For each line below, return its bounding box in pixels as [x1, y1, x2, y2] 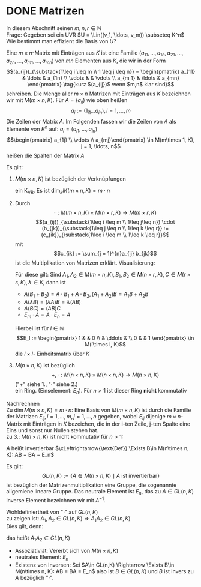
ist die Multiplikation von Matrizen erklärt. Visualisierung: [14, 259, 155, 266]
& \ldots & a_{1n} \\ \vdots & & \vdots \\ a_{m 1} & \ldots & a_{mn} [22, 74, 180, 82]
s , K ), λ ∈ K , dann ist [14, 279, 66, 286]
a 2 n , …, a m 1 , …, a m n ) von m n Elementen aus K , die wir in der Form [6, 57, 166, 65]
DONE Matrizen [6, 4, 85, 18]
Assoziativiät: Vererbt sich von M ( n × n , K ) [14, 547, 119, 555]
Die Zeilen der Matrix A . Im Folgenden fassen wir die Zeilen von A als [6, 118, 176, 125]
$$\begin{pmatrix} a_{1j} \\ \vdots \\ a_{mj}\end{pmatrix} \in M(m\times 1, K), [7, 136, 195, 143]
